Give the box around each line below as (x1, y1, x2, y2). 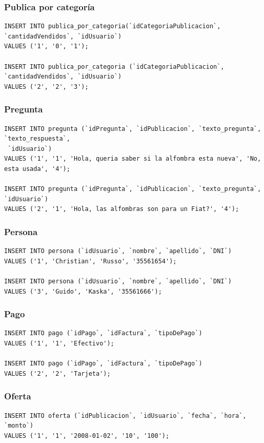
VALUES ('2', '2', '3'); (4, 83, 89, 90)
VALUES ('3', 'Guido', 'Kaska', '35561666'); (4, 287, 162, 295)
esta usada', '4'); (4, 165, 70, 172)
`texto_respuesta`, (4, 135, 70, 143)
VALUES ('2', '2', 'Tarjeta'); (4, 370, 111, 377)
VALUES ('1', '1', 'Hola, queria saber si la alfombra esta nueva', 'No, (4, 155, 261, 163)
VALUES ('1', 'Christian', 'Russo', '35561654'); (4, 257, 177, 265)
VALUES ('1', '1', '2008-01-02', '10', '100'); (4, 432, 170, 439)
